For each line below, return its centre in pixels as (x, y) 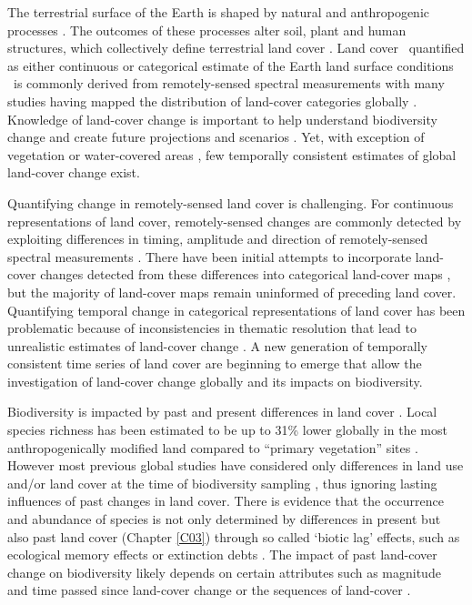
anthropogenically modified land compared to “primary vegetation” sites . (213, 447)
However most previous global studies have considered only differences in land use (236, 465)
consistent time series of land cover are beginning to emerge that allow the (215, 363)
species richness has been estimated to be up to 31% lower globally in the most (227, 430)
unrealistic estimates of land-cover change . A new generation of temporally (217, 345)
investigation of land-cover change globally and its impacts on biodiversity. (215, 381)
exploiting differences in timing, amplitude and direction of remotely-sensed (218, 239)
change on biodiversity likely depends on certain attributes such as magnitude (224, 572)
